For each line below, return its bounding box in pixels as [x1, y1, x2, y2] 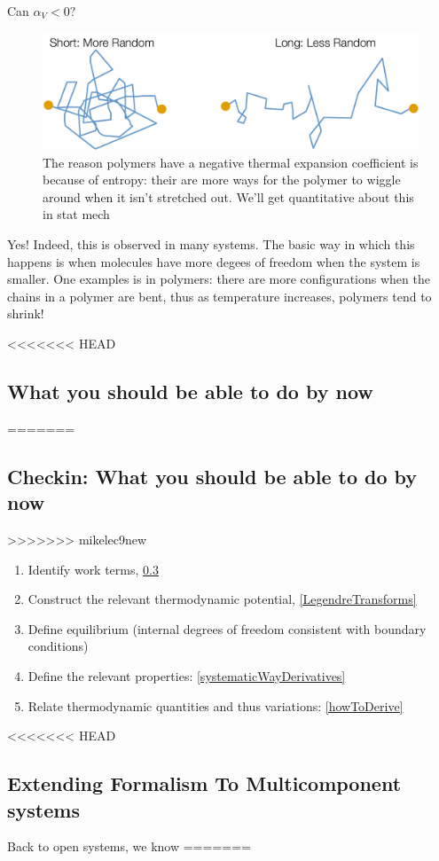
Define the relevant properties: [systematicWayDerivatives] [27, 666, 346, 685]
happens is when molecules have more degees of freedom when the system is [7, 252, 420, 270]
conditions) [27, 637, 89, 655]
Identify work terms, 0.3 [27, 560, 159, 578]
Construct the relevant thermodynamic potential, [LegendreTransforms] [27, 590, 417, 608]
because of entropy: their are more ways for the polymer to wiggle [43, 170, 401, 189]
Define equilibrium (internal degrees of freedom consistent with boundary [27, 619, 427, 638]
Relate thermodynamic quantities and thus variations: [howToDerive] [27, 696, 404, 715]
